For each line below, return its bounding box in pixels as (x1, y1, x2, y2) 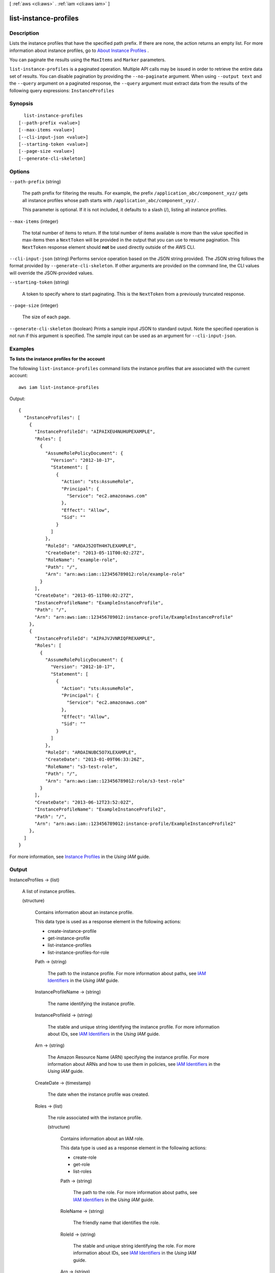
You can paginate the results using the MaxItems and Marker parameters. (9, 57, 166, 63)
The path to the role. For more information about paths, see (73, 1189, 198, 1196)
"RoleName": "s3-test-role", (45, 764, 118, 769)
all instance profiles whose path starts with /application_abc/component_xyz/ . (22, 197, 200, 203)
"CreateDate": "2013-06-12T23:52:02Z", (34, 799, 134, 805)
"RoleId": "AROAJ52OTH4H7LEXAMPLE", (45, 543, 137, 548)
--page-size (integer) (9, 302, 59, 309)
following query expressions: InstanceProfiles (9, 87, 115, 94)
